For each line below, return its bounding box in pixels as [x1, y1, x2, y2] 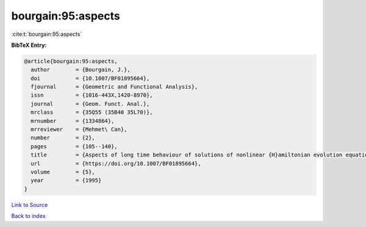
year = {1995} [30, 177, 102, 184]
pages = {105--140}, [30, 143, 118, 150]
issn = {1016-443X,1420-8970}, [30, 92, 153, 99]
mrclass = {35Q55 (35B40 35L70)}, [30, 109, 153, 116]
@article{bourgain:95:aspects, [24, 58, 118, 65]
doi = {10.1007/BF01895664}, [30, 75, 150, 82]
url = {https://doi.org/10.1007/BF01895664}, [30, 160, 201, 167]
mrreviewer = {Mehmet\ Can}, [30, 126, 127, 133]
